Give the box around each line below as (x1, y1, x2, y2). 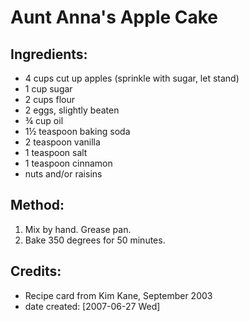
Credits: (10, 263, 62, 280)
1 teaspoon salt (24, 147, 88, 158)
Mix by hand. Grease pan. (24, 223, 132, 235)
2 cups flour (24, 94, 75, 105)
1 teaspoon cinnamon (24, 157, 113, 169)
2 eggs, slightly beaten (24, 104, 120, 116)
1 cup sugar (24, 83, 73, 95)
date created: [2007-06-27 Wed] (24, 300, 161, 312)
